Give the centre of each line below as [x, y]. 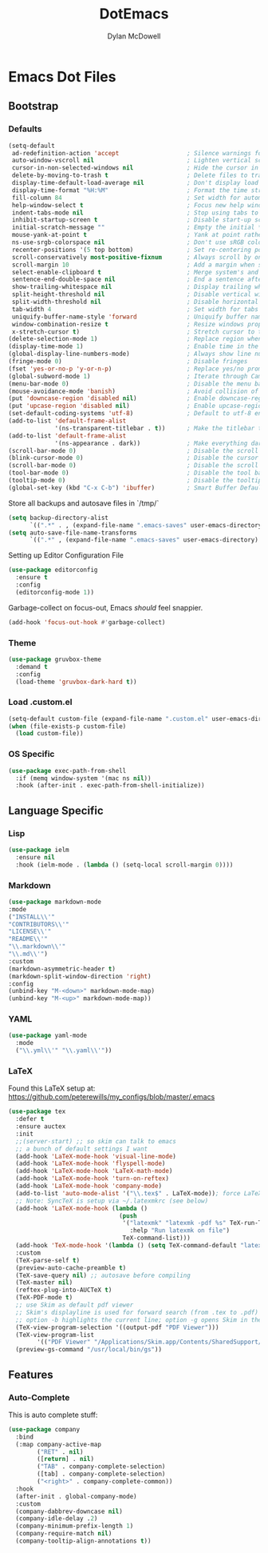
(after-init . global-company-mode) [76, 1496]
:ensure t [32, 578]
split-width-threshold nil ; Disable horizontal [135, 302]
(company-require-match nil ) [64, 1534]
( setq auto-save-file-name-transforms [73, 533]
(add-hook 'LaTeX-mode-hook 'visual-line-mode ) [96, 1156]
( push [128, 1216]
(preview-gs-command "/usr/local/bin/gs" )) [89, 1350]
